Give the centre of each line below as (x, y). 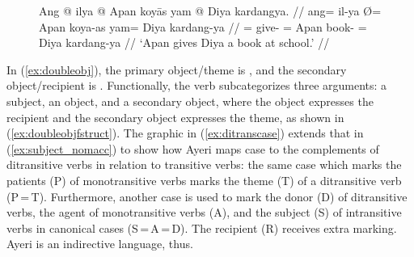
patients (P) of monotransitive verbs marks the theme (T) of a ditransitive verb (204, 180)
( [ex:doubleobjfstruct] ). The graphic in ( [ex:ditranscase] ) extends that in (185, 133)
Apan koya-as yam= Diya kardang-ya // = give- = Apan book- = (203, 26)
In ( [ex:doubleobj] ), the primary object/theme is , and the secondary (177, 69)
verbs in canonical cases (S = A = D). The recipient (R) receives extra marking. (202, 228)
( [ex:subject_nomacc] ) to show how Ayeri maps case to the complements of (193, 148)
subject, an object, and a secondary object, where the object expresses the (190, 101)
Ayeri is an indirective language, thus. (100, 244)
